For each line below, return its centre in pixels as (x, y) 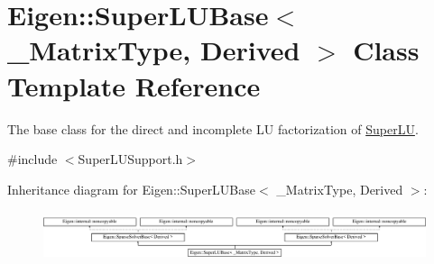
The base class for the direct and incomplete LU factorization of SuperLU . (213, 128)
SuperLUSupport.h (130, 159)
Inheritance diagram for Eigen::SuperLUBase (132, 189)
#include (32, 159)
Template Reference (134, 85)
